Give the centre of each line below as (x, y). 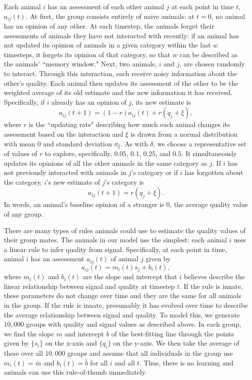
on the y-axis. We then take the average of (176, 343)
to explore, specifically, (79, 153)
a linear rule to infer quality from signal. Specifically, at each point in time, (116, 249)
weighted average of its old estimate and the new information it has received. (118, 92)
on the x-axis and (71, 343)
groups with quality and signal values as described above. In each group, (134, 324)
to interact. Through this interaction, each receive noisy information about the (121, 73)
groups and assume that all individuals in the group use (150, 353)
